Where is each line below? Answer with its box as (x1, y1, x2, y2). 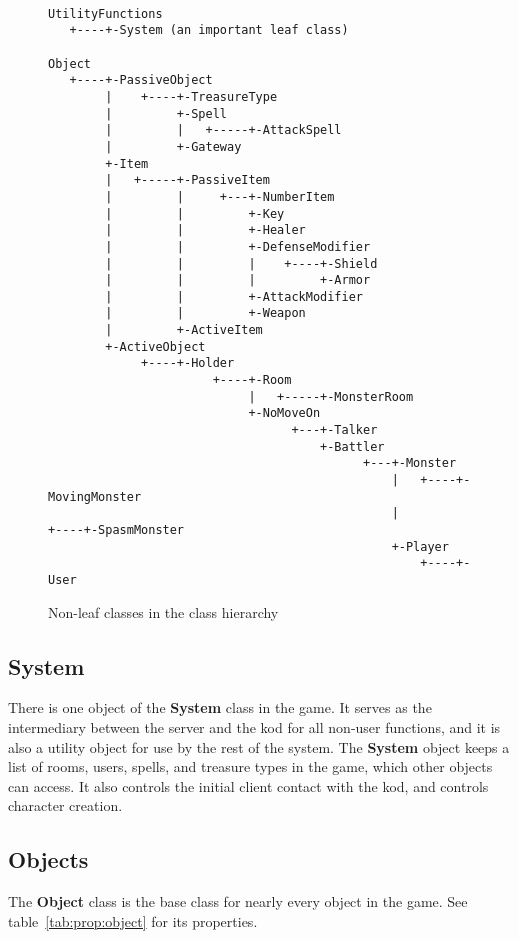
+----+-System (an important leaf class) (69, 23, 349, 38)
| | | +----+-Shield (105, 256, 378, 271)
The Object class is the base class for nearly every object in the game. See (8, 891, 468, 912)
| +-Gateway (105, 139, 242, 154)
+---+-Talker (291, 423, 378, 438)
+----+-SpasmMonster (48, 523, 185, 537)
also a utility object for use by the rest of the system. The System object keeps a (8, 736, 510, 757)
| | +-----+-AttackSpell (105, 123, 342, 138)
